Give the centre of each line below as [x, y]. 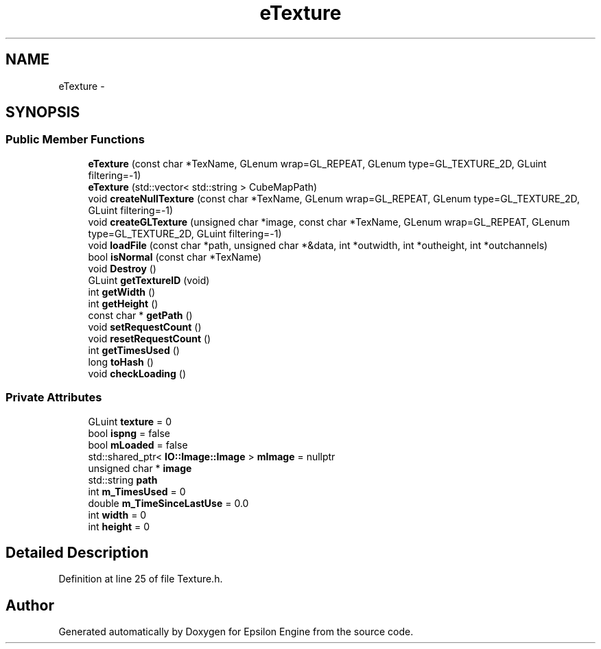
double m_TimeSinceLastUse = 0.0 [168, 503]
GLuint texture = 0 [130, 421]
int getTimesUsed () [134, 350]
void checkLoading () [137, 373]
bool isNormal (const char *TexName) [175, 257]
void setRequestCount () [145, 327]
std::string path [123, 480]
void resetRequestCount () [150, 338]
